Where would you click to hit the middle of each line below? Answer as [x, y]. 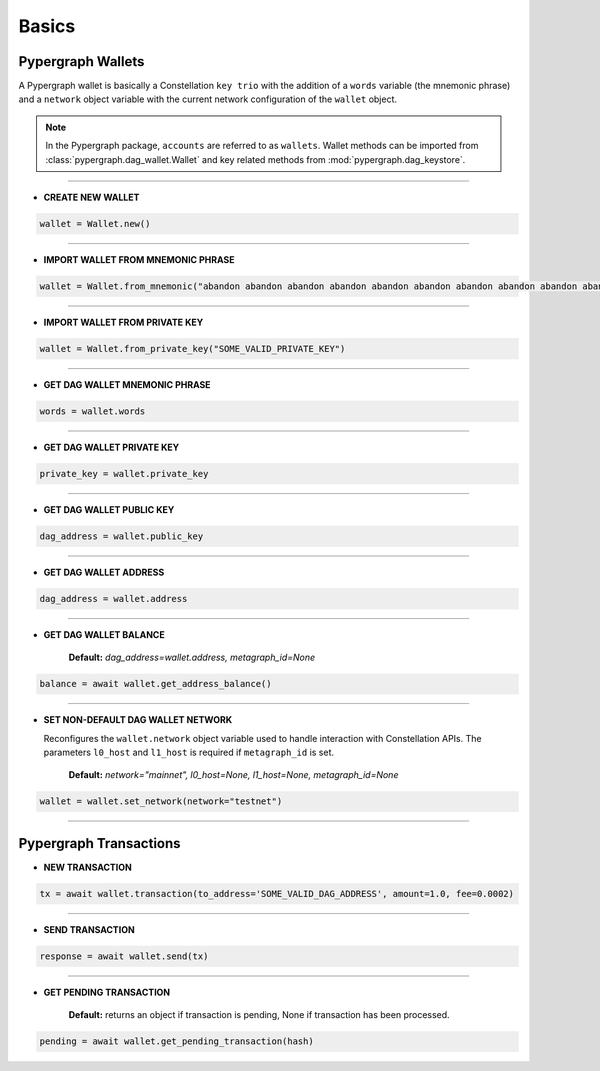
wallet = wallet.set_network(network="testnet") [161, 801]
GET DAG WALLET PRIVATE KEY [111, 447]
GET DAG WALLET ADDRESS [104, 572]
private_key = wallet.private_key [124, 473]
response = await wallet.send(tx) [124, 956]
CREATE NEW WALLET [91, 197]
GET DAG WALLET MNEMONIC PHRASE [127, 384]
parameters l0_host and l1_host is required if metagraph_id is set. [189, 752]
